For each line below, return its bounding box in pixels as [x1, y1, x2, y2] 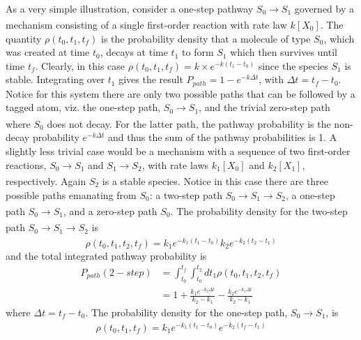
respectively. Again [6, 173, 86, 188]
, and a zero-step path [63, 203, 158, 218]
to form [182, 45, 214, 59]
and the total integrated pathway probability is [6, 248, 207, 263]
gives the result [118, 72, 183, 87]
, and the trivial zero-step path [199, 100, 330, 114]
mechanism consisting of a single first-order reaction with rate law [6, 17, 287, 31]
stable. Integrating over [6, 72, 105, 87]
